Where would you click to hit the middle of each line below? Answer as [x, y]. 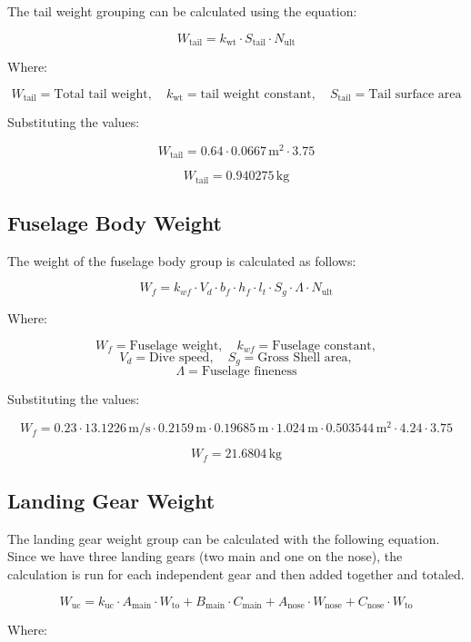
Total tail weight [101, 94]
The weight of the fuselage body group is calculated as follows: [182, 260]
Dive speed [180, 357]
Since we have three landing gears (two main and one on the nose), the [205, 556]
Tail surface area [415, 94]
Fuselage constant [322, 346]
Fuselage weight [174, 346]
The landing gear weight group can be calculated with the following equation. [224, 538]
